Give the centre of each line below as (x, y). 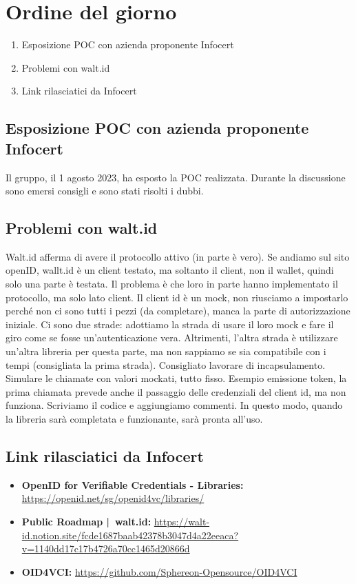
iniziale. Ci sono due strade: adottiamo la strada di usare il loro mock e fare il (170, 324)
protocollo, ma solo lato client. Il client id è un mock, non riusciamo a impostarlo (177, 297)
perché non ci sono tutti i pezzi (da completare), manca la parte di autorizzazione (178, 311)
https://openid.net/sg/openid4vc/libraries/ (113, 498)
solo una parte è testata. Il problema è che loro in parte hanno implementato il (172, 284)
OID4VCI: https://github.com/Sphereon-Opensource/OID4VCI (159, 571)
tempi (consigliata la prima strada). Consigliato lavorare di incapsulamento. (166, 364)
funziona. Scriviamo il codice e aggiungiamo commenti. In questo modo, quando (174, 405)
